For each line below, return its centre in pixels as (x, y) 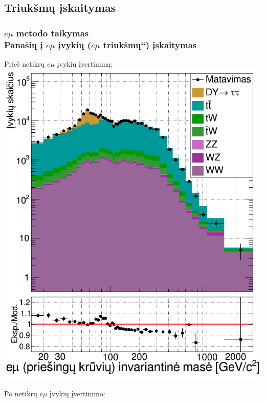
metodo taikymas (52, 33)
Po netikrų (21, 393)
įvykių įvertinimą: (85, 63)
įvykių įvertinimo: (77, 393)
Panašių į (24, 44)
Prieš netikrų (25, 63)
